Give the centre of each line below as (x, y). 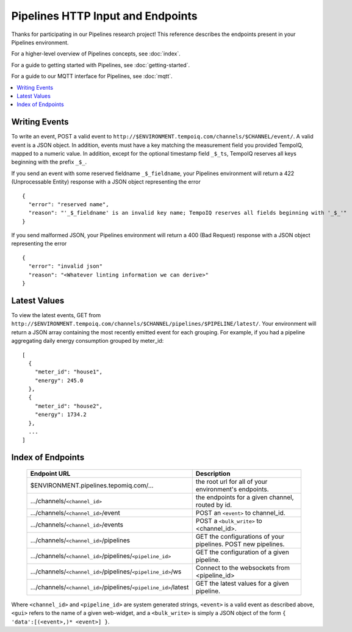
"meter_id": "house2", (69, 406)
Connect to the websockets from (242, 567)
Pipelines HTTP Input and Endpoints (104, 16)
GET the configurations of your (240, 536)
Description (213, 473)
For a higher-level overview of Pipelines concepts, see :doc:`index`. (96, 54)
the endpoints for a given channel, (245, 497)
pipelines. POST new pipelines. (240, 544)
